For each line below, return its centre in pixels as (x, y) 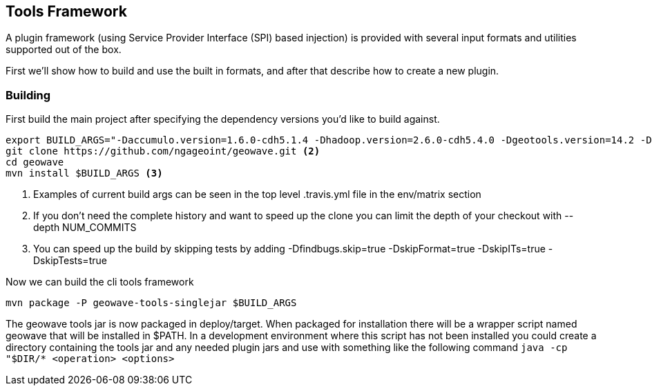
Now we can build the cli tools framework (100, 282)
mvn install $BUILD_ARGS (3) (84, 173)
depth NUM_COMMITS (85, 228)
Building (28, 95)
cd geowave (35, 162)
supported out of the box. (64, 50)
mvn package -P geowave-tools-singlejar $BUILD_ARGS (151, 303)
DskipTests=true (70, 261)
